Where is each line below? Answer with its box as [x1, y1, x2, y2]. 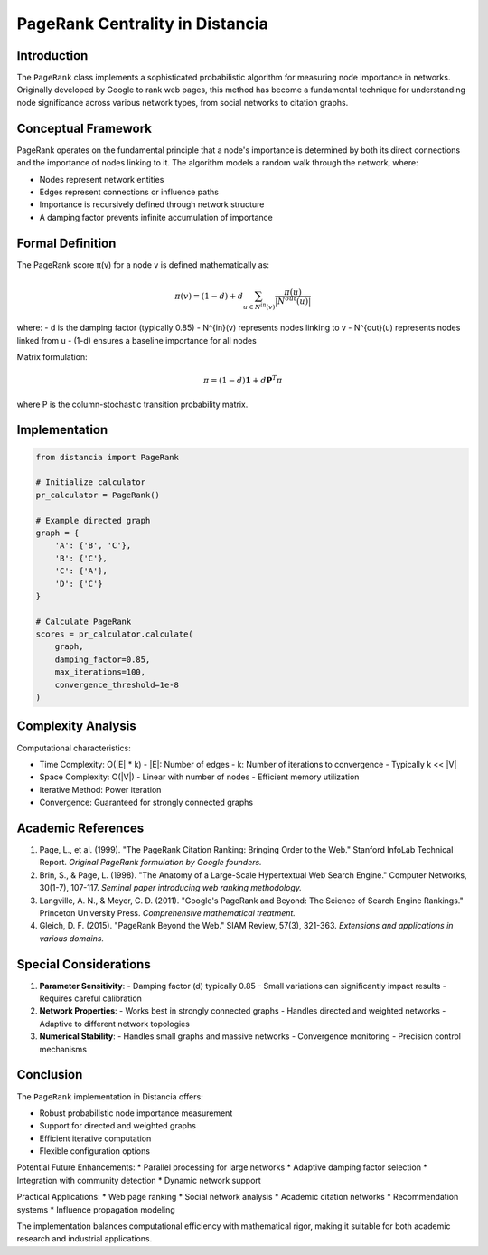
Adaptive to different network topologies [39, 1018, 190, 1029]
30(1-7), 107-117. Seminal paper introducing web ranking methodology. [39, 882, 303, 893]
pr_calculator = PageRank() [35, 489, 160, 500]
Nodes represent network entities [39, 174, 164, 184]
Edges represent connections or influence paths [39, 186, 219, 197]
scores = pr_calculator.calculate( [35, 629, 193, 639]
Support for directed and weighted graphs [39, 1120, 196, 1131]
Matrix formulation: [16, 352, 88, 363]
